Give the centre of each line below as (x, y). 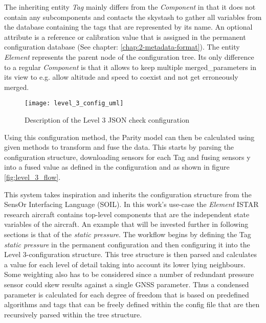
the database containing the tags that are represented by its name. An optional (128, 27)
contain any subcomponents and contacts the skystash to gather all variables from (133, 17)
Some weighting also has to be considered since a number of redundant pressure (129, 274)
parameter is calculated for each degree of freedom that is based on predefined (127, 294)
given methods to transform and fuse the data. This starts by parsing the (119, 147)
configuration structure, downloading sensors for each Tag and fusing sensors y (127, 157)
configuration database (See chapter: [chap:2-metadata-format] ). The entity (122, 47)
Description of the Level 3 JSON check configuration (107, 120)
